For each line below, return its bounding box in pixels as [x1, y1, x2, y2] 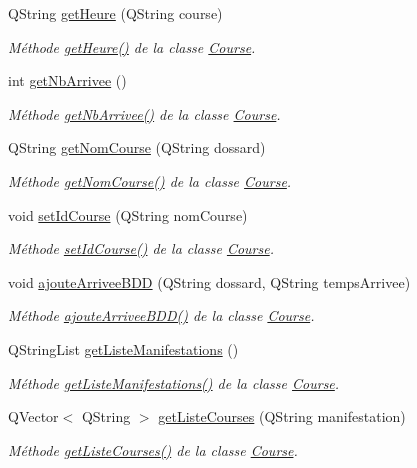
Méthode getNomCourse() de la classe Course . [8, 170, 292, 191]
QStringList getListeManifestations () [8, 338, 239, 359]
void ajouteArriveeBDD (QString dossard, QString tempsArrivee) [8, 271, 411, 292]
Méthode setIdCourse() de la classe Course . [8, 238, 274, 259]
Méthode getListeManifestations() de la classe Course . [8, 372, 340, 393]
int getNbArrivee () [8, 70, 127, 91]
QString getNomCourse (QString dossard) [8, 137, 266, 158]
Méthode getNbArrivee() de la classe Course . [8, 103, 281, 124]
